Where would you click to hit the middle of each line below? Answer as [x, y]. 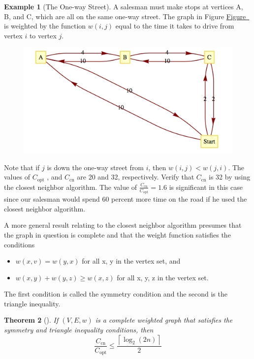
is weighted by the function [45, 26]
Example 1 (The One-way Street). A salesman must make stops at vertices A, [124, 6]
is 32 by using [230, 177]
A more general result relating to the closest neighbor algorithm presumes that [123, 225]
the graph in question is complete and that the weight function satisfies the [117, 234]
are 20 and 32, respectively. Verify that [136, 177]
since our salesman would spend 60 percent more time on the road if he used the [126, 199]
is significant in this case [206, 187]
